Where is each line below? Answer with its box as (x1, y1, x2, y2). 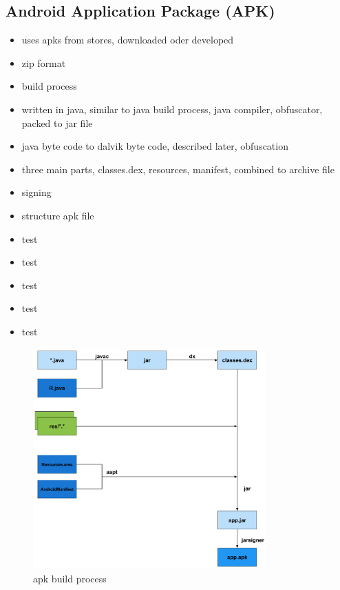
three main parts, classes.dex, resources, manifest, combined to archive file (21, 161, 334, 176)
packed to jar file (21, 115, 93, 130)
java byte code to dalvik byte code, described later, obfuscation (21, 139, 288, 153)
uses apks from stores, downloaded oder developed (21, 32, 234, 47)
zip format (21, 55, 66, 70)
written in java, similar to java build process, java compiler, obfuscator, (21, 101, 323, 116)
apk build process (33, 571, 107, 585)
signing (21, 185, 52, 199)
